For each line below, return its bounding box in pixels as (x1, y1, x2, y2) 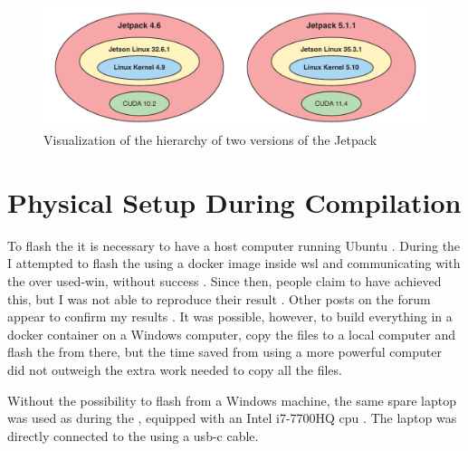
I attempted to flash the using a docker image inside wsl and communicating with (7, 254, 461, 273)
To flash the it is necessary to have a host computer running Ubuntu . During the (7, 235, 461, 254)
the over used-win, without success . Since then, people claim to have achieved (7, 272, 442, 290)
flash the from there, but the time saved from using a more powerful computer (7, 342, 442, 361)
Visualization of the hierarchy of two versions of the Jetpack (43, 130, 377, 149)
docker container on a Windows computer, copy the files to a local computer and (7, 324, 455, 343)
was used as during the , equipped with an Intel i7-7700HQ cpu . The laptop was (7, 408, 457, 427)
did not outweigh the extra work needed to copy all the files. (7, 360, 342, 379)
